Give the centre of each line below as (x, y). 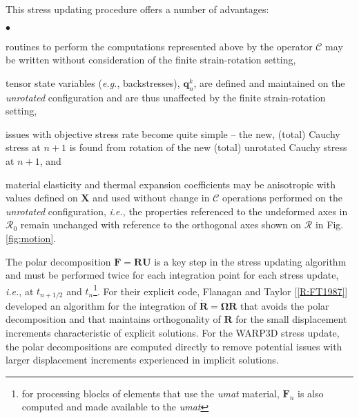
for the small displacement (291, 319)
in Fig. (329, 225)
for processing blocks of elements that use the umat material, (151, 393)
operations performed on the (282, 198)
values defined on (42, 198)
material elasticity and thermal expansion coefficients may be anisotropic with (171, 184)
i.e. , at (20, 291)
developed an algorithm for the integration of (101, 305)
